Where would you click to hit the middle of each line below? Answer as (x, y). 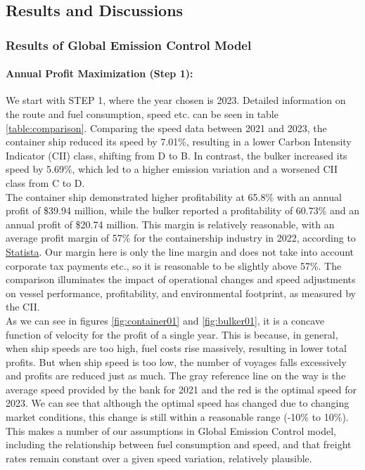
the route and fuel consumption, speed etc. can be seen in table (142, 114)
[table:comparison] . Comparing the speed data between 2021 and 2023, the (166, 128)
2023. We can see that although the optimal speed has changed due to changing (178, 403)
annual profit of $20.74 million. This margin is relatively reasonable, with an (170, 224)
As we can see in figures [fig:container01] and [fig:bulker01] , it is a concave (165, 320)
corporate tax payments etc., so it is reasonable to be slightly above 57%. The (174, 265)
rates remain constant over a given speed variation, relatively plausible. (159, 458)
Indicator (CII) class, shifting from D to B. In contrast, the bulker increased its (177, 155)
